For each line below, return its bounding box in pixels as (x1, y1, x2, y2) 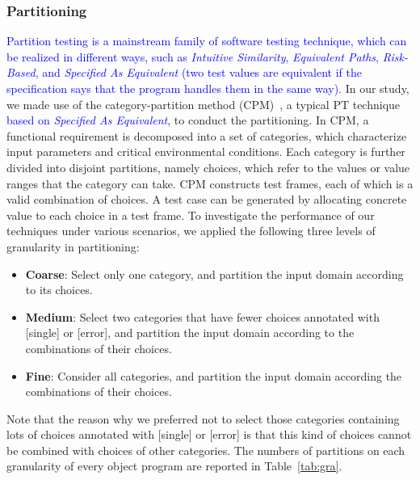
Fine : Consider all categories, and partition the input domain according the (25, 367, 402, 384)
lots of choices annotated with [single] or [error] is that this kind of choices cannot (6, 426, 412, 443)
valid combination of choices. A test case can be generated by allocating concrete (6, 191, 407, 208)
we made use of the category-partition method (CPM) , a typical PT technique (6, 95, 401, 112)
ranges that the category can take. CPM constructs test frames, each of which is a (6, 175, 414, 192)
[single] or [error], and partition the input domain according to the (25, 324, 355, 341)
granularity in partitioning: (6, 238, 140, 255)
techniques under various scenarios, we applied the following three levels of (6, 222, 376, 239)
